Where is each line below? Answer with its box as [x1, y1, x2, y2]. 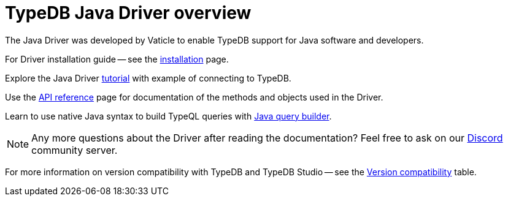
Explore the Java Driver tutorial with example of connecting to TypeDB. [5, 72, 291, 83]
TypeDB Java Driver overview [5, 2, 252, 23]
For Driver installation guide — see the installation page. [5, 53, 229, 64]
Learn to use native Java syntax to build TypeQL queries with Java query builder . [5, 110, 332, 121]
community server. [31, 143, 118, 156]
